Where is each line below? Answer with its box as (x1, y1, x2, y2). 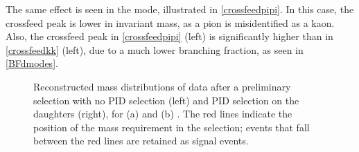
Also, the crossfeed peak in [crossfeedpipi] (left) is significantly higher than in (6, 29, 333, 44)
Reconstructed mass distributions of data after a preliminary (33, 79, 291, 93)
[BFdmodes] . (6, 56, 58, 70)
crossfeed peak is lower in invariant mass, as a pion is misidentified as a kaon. (6, 15, 335, 30)
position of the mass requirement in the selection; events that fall (33, 120, 310, 134)
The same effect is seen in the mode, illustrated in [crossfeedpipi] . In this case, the (6, 2, 354, 16)
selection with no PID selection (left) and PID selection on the (33, 93, 299, 107)
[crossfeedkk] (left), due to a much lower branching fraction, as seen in (6, 42, 304, 57)
